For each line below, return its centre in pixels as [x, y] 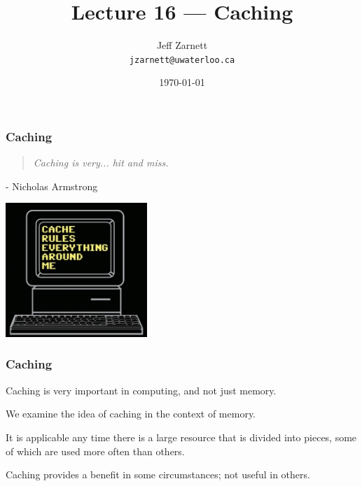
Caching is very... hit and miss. [101, 163]
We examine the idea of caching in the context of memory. [131, 414]
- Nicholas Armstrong [52, 186]
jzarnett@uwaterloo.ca [182, 60]
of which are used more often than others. [95, 451]
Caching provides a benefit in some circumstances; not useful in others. [158, 474]
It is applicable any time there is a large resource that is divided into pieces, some [181, 437]
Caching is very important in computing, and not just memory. [141, 390]
